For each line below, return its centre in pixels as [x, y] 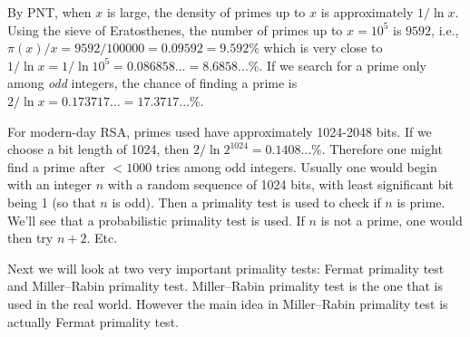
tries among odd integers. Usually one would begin [296, 166]
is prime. [421, 202]
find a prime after [56, 166]
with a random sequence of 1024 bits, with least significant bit [280, 184]
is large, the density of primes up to [206, 12]
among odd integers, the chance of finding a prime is [152, 83]
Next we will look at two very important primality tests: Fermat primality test [226, 268]
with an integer [49, 184]
